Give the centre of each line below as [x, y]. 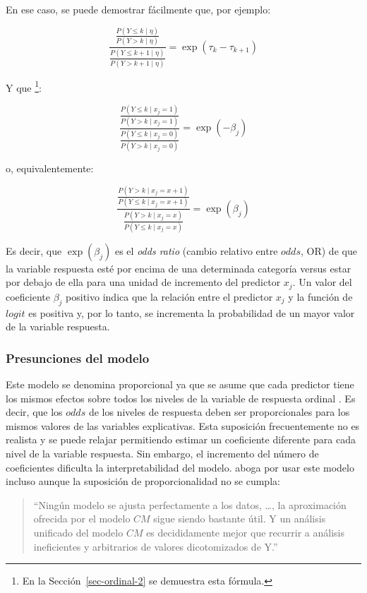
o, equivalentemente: [50, 168]
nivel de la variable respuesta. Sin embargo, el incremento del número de [162, 454]
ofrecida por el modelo [82, 519]
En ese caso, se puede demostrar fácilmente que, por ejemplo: [138, 9]
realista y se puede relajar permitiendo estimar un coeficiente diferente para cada [181, 439]
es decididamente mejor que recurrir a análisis [245, 532]
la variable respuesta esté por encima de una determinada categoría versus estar [179, 268]
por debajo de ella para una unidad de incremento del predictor [143, 282]
